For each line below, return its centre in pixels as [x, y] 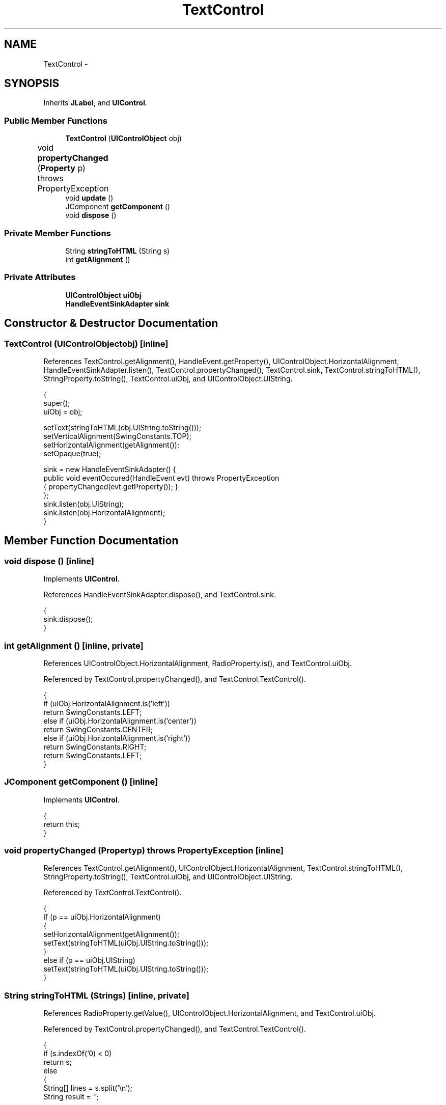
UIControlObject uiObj [103, 295]
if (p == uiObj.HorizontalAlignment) [102, 917]
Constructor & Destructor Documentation [111, 323]
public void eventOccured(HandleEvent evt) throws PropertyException [161, 478]
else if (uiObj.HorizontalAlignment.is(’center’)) [120, 721]
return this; [62, 824]
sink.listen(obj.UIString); [84, 504]
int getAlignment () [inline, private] [74, 645]
